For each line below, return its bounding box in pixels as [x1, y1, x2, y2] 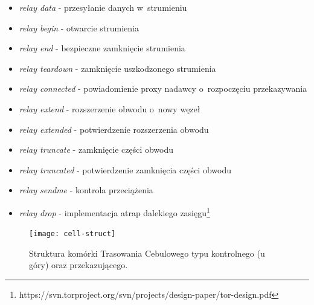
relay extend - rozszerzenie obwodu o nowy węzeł [19, 102, 200, 115]
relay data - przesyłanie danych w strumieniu [19, 1, 187, 13]
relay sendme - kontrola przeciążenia [19, 184, 153, 196]
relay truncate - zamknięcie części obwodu [19, 143, 174, 156]
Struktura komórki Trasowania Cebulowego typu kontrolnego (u [29, 246, 265, 259]
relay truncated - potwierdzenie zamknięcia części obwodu [19, 163, 231, 176]
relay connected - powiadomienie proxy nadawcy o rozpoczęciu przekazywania [19, 82, 307, 95]
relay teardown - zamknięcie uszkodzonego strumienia [19, 62, 216, 74]
